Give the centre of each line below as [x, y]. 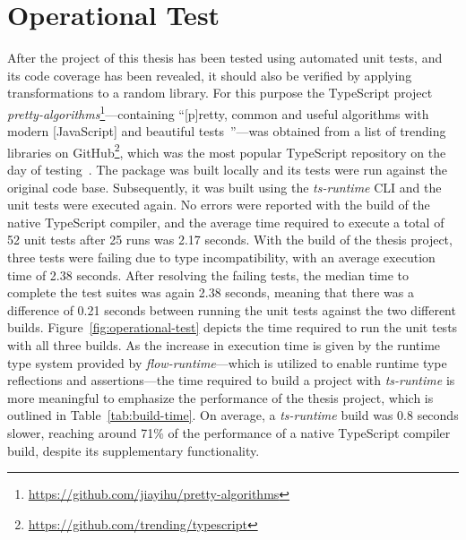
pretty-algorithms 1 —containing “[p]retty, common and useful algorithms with [218, 112]
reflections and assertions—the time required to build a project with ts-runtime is [231, 380]
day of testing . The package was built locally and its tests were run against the [227, 169]
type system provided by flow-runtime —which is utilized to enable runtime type [227, 362]
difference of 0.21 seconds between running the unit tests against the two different [232, 309]
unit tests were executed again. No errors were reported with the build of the [219, 205]
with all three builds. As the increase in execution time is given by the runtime [224, 344]
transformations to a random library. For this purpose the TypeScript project [220, 93]
